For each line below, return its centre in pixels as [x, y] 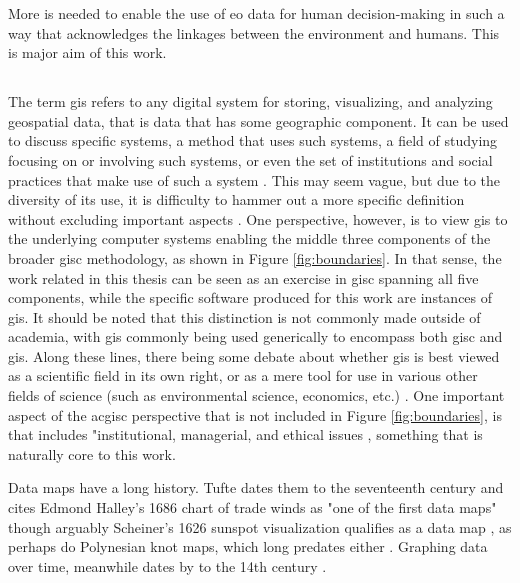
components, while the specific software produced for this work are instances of [250, 297]
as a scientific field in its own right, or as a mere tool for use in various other [243, 375]
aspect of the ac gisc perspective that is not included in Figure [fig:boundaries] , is [255, 414]
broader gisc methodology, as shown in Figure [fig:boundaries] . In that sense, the [255, 257]
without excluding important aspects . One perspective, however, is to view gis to [258, 218]
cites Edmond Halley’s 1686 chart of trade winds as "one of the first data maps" [252, 507]
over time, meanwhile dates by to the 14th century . [167, 565]
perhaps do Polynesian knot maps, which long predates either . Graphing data [248, 546]
